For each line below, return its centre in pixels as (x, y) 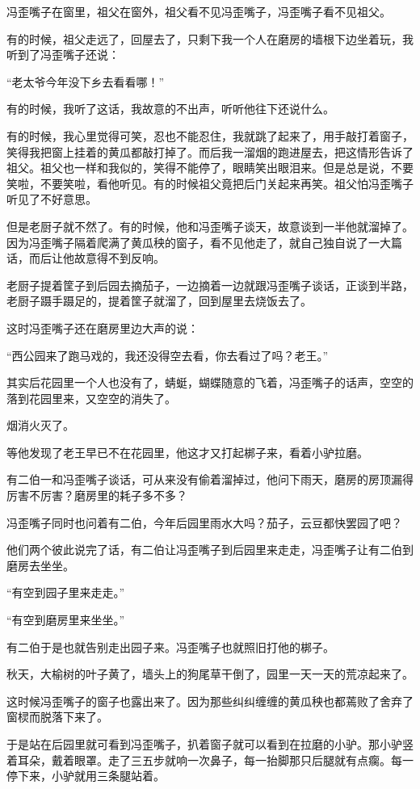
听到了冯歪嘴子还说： (63, 55)
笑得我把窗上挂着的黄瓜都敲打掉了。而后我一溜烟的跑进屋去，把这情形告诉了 (210, 151)
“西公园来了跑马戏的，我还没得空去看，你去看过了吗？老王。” (168, 355)
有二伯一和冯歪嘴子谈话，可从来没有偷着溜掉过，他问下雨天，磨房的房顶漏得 (210, 479)
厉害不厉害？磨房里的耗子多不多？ (97, 495)
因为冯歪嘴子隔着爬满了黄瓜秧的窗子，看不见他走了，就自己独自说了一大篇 (204, 242)
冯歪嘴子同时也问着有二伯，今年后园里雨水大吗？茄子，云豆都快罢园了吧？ (204, 522)
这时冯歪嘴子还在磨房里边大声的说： (103, 327)
